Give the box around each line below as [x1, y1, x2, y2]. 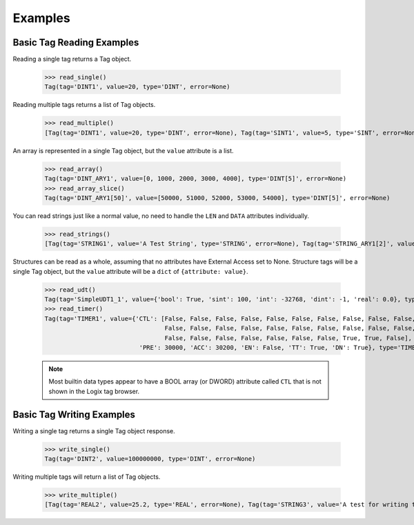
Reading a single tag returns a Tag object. [12, 55, 132, 63]
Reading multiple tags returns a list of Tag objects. [12, 101, 156, 109]
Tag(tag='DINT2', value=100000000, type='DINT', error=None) [44, 455, 256, 463]
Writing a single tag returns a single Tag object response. [12, 426, 175, 435]
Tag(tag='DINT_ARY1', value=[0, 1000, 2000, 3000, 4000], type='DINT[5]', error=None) [44, 175, 347, 183]
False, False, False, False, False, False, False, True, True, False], [164, 334, 412, 341]
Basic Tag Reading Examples [12, 37, 139, 48]
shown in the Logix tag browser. [48, 387, 140, 395]
